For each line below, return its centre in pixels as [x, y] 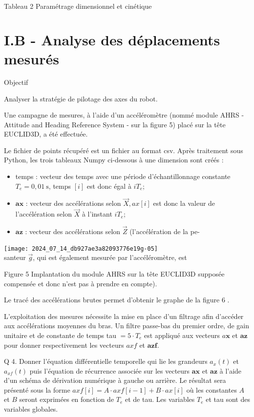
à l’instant [97, 214]
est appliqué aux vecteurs [182, 335]
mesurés [32, 58]
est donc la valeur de [184, 203]
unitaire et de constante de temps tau [60, 335]
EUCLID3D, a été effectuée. [46, 134]
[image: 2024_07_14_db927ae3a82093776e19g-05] [81, 248]
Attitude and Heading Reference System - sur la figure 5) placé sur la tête [115, 124]
